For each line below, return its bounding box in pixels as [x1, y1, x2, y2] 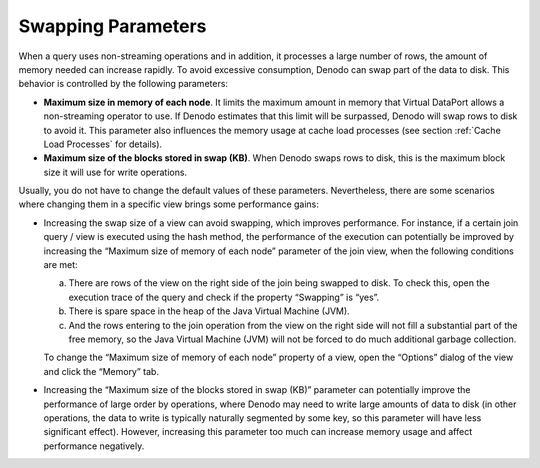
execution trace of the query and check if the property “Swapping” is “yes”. [68, 291, 380, 303]
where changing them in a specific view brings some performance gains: [18, 198, 320, 210]
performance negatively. [43, 440, 145, 452]
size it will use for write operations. [43, 166, 188, 178]
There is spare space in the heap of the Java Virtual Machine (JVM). [68, 305, 350, 317]
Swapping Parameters [18, 15, 207, 37]
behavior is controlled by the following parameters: [18, 78, 229, 90]
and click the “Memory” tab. [43, 365, 160, 377]
